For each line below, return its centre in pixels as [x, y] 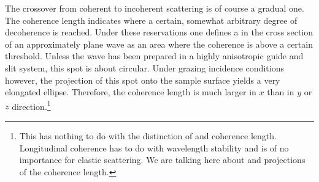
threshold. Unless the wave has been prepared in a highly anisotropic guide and [154, 56]
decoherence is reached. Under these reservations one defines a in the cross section [159, 32]
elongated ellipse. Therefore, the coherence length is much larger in [131, 92]
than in [281, 92]
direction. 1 [31, 105]
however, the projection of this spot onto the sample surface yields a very [143, 80]
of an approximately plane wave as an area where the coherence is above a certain [159, 44]
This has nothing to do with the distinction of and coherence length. [148, 136]
